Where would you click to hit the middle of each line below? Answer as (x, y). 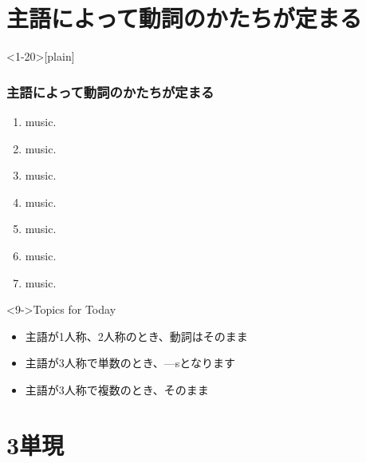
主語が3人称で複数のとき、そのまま (117, 389)
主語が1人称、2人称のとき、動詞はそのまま (136, 336)
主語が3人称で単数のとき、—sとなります (130, 363)
